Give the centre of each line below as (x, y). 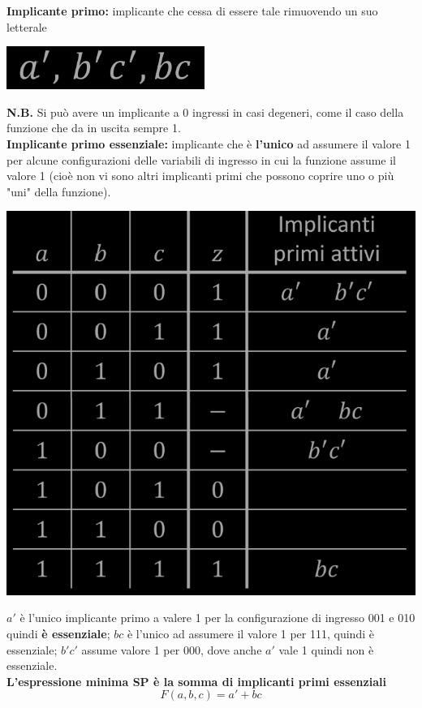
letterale (27, 26)
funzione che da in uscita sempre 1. (94, 128)
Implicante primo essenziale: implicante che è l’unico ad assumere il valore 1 (209, 143)
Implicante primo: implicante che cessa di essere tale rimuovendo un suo (192, 11)
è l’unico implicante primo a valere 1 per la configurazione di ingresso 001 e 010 (217, 618)
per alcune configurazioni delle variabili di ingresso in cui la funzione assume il (201, 159)
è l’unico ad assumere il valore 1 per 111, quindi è (250, 633)
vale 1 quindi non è (326, 649)
